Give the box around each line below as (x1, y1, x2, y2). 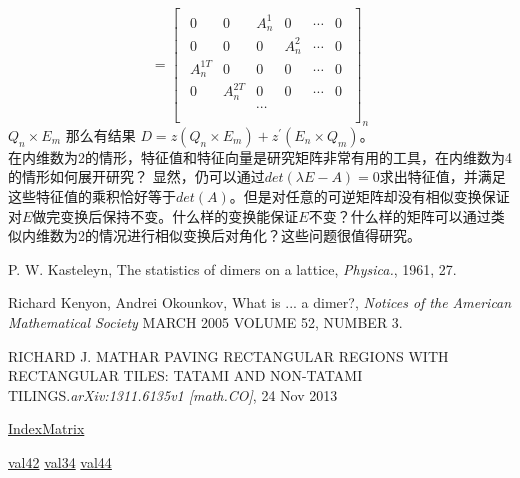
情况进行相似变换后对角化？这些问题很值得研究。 (98, 225, 421, 246)
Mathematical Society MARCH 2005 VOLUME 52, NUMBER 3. (8, 311, 403, 332)
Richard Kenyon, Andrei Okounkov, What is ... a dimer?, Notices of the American (8, 292, 512, 313)
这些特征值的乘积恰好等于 (8, 186, 176, 207)
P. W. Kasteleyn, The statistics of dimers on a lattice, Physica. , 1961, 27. (8, 258, 457, 279)
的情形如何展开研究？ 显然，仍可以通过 (8, 166, 265, 187)
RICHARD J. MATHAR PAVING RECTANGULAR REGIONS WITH (8, 345, 449, 366)
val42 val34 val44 (8, 451, 112, 472)
